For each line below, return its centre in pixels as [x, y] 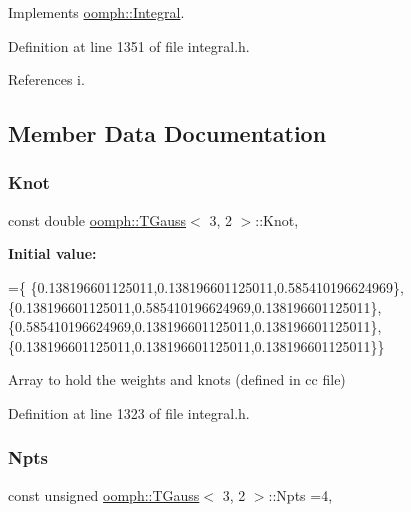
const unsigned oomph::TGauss [104, 494]
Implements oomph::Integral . [96, 12]
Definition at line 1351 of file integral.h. [129, 45]
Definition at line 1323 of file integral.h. [129, 412]
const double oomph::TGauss [97, 219]
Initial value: [52, 253]
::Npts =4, [300, 494]
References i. [46, 79]
